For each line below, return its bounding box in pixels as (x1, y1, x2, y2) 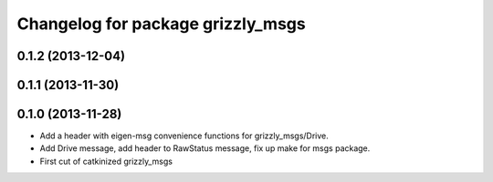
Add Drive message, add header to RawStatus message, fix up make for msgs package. (39, 143, 371, 154)
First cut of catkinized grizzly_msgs (39, 156, 173, 167)
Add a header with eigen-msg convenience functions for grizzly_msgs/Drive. (39, 130, 329, 141)
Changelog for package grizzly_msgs (16, 14, 306, 34)
